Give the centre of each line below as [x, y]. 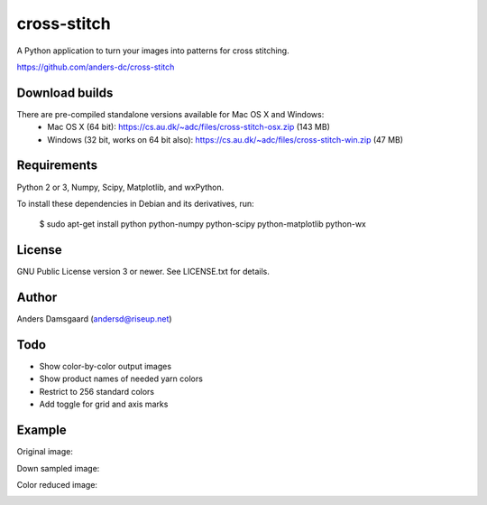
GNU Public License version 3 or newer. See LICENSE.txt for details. [143, 272]
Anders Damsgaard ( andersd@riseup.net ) [94, 319]
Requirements [57, 166]
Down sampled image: [58, 468]
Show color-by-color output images [105, 367]
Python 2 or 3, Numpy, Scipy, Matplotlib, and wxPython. [120, 187]
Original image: [45, 452]
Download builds [65, 93]
